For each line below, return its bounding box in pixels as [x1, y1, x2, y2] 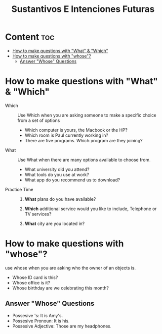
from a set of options [17, 117, 60, 123]
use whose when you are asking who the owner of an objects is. [5, 265, 136, 271]
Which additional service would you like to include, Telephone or [24, 206, 157, 212]
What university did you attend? [24, 166, 90, 172]
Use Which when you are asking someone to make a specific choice [17, 112, 157, 118]
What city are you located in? [24, 221, 85, 226]
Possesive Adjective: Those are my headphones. [12, 323, 112, 329]
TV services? [24, 211, 52, 217]
